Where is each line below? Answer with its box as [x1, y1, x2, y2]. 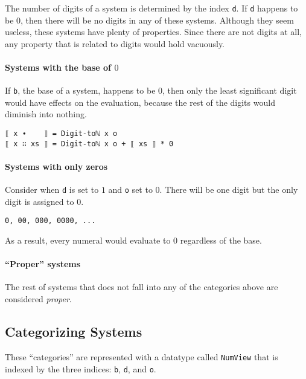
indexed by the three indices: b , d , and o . [5, 362, 156, 375]
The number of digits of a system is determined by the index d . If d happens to [5, 2, 298, 14]
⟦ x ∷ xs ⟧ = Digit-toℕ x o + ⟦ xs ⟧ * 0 [5, 139, 174, 148]
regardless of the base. [180, 234, 262, 247]
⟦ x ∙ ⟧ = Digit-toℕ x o [5, 129, 118, 138]
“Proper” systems [5, 258, 81, 270]
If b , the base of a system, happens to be [5, 84, 156, 97]
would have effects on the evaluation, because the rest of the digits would [5, 96, 275, 108]
